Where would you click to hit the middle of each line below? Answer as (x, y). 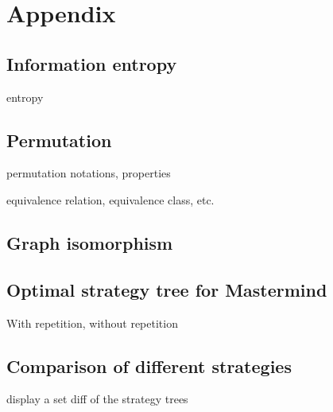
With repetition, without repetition (92, 323)
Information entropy (92, 63)
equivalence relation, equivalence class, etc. (110, 199)
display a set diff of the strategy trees (97, 399)
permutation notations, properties (89, 173)
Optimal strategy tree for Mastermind (167, 289)
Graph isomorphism (90, 242)
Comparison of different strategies (149, 365)
